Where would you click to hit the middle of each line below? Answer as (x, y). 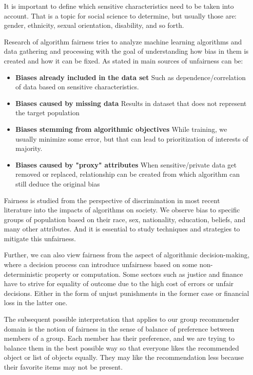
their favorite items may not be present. (63, 367)
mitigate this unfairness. (40, 238)
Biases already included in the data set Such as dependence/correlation (130, 77)
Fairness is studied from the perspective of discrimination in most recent (112, 200)
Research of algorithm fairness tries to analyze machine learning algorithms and (123, 41)
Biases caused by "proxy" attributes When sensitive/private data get (126, 164)
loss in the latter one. (36, 302)
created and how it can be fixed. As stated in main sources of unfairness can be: (124, 60)
